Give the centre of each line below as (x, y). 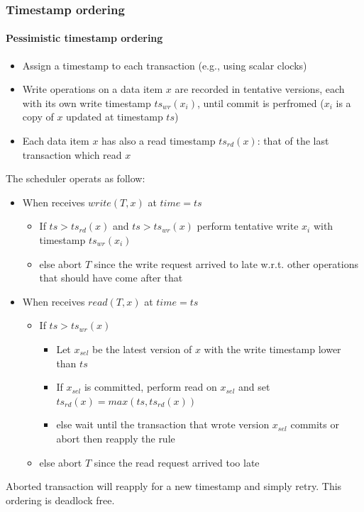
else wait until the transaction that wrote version (163, 424)
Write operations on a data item (93, 89)
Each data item (56, 141)
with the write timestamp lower (272, 349)
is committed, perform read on (150, 387)
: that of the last (293, 141)
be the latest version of (142, 349)
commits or (315, 424)
